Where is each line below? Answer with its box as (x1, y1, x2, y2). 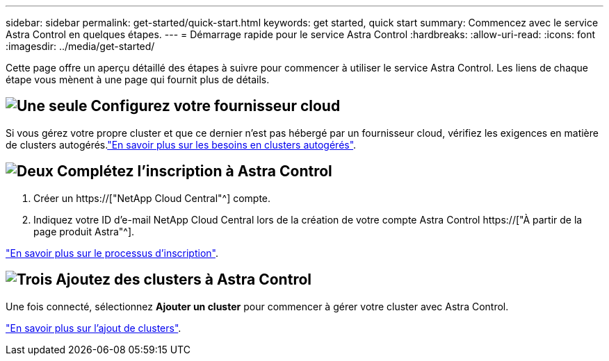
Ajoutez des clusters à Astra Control (56, 271, 311, 289)
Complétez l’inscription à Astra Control (56, 162, 332, 180)
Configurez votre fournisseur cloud (90, 97, 341, 115)
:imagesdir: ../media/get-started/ (6, 40, 155, 52)
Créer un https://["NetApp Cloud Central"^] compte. (33, 192, 271, 204)
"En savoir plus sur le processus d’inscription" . (6, 246, 218, 259)
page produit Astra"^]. (33, 225, 135, 237)
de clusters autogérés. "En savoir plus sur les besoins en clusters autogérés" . (6, 138, 357, 151)
